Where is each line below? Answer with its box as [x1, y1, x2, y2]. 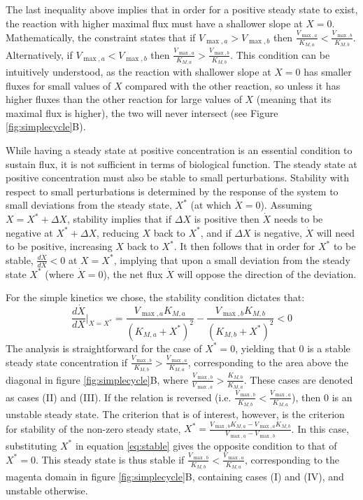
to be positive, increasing [6, 239, 113, 254]
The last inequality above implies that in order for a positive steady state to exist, [6, 2, 358, 16]
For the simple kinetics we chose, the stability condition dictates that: [6, 290, 305, 305]
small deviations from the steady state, [6, 197, 172, 212]
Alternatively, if [6, 47, 73, 62]
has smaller [304, 64, 352, 79]
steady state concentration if [6, 354, 128, 369]
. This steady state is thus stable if [35, 452, 185, 466]
